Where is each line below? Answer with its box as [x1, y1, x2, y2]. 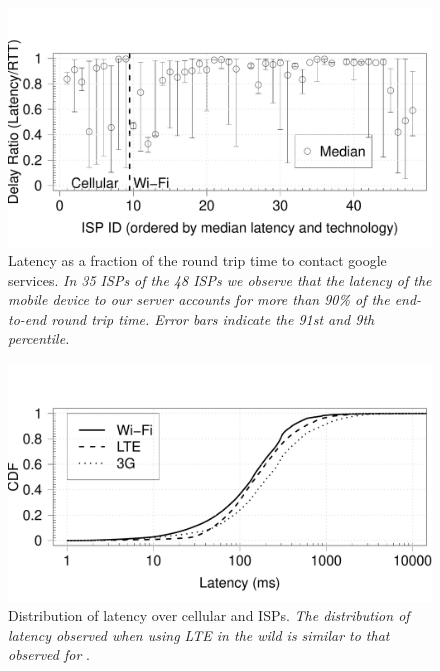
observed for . [8, 644, 90, 665]
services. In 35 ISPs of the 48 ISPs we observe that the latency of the [8, 269, 432, 290]
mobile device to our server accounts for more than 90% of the [8, 289, 390, 310]
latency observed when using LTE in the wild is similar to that [8, 624, 390, 645]
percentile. [8, 328, 70, 349]
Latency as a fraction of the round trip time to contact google [8, 250, 387, 271]
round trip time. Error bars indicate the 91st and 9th [51, 308, 375, 329]
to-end [8, 308, 47, 329]
